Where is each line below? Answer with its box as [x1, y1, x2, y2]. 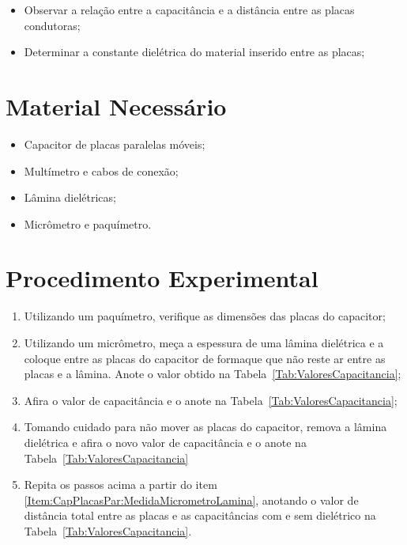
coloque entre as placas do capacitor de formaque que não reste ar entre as [24, 350, 386, 366]
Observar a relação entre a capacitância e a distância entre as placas [24, 2, 355, 17]
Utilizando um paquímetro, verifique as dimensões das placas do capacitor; [24, 308, 386, 324]
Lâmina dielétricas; [24, 189, 116, 206]
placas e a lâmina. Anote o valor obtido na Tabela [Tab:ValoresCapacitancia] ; [24, 365, 401, 382]
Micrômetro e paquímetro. [24, 215, 152, 232]
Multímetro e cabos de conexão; [24, 162, 179, 179]
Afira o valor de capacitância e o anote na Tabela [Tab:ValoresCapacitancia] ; [24, 392, 398, 408]
